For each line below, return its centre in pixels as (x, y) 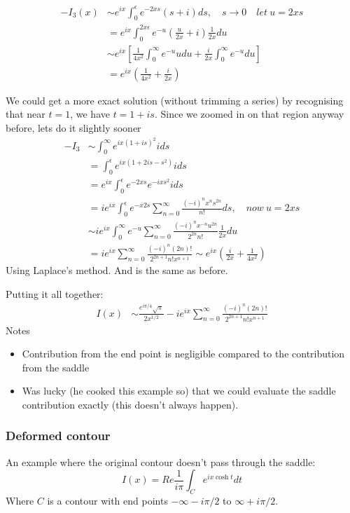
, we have (90, 114)
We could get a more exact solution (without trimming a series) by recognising (175, 100)
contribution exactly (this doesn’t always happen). (130, 404)
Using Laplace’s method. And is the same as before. (117, 270)
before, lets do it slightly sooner (73, 127)
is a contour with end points (107, 501)
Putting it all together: (55, 294)
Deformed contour (58, 436)
